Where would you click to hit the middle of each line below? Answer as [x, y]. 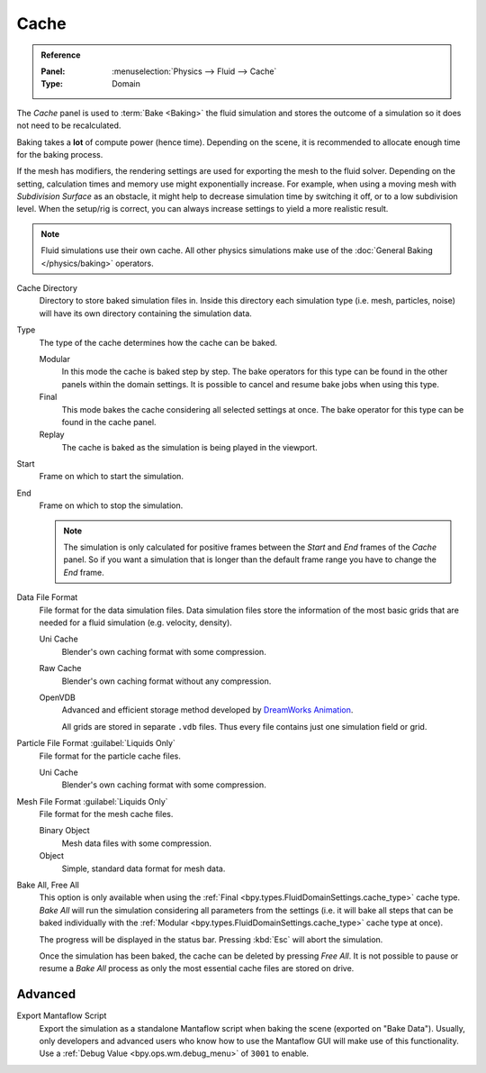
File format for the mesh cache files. [106, 814]
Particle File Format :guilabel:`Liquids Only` [96, 743]
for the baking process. [60, 154]
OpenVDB [57, 697]
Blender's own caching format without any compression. [166, 681]
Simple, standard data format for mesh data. [144, 868]
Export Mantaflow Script [62, 1016]
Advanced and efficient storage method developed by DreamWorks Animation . [207, 710]
